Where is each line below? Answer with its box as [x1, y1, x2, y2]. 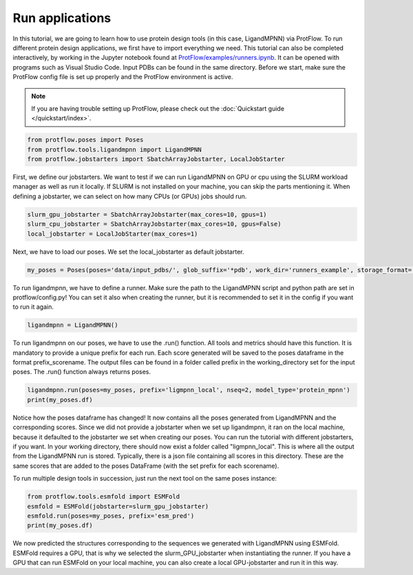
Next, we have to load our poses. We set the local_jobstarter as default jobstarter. [12, 248, 244, 256]
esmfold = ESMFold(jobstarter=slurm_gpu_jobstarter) [27, 502, 209, 510]
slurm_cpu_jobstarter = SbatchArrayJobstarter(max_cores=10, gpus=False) [27, 220, 282, 228]
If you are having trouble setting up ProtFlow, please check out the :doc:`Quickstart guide [31, 104, 285, 113]
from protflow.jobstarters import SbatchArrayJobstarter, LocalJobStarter [27, 155, 286, 163]
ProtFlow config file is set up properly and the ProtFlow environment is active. [12, 73, 233, 81]
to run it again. [12, 303, 54, 311]
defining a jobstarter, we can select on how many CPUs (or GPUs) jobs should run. [12, 192, 247, 200]
